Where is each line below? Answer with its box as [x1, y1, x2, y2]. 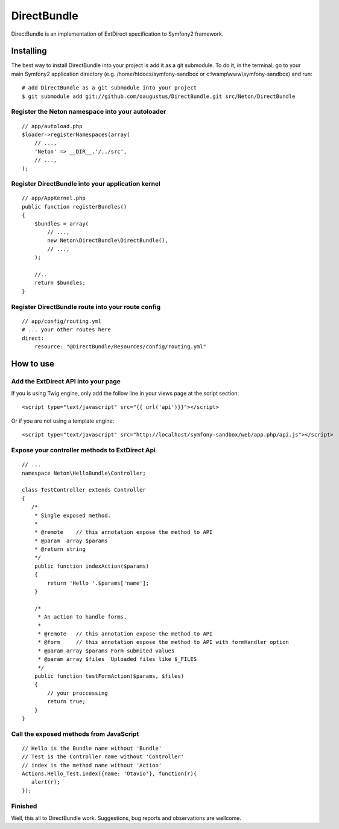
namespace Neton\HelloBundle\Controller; [22, 469, 146, 476]
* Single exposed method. [34, 512, 112, 519]
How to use [11, 359, 54, 369]
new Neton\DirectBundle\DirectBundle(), [47, 237, 168, 244]
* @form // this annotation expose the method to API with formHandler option [37, 639, 290, 646]
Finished [11, 802, 37, 810]
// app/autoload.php [22, 123, 83, 129]
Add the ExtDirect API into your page [11, 377, 121, 385]
